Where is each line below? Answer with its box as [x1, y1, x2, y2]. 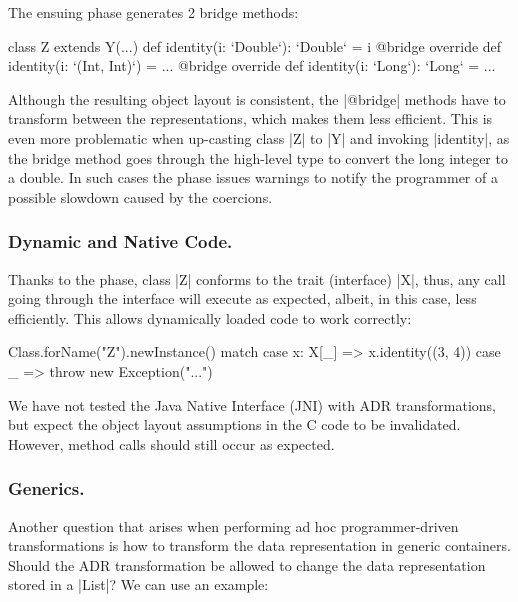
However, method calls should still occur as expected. [8, 433, 335, 454]
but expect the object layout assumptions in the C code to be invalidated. [8, 414, 461, 435]
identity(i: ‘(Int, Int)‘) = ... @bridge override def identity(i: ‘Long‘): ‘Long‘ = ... [8, 55, 496, 76]
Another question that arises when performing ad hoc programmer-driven [8, 515, 459, 536]
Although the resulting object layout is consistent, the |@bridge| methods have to [8, 88, 506, 109]
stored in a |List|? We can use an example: [8, 574, 269, 595]
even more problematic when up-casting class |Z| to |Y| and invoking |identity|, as [8, 127, 510, 148]
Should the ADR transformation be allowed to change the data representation [8, 554, 486, 575]
